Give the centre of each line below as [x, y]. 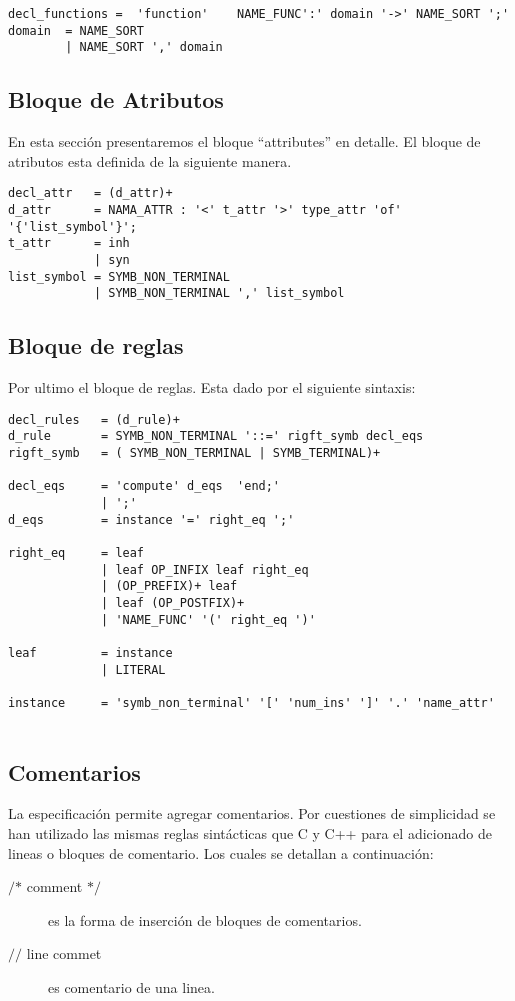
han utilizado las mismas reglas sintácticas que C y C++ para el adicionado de [250, 833]
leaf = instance [90, 652]
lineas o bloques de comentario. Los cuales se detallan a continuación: [221, 852]
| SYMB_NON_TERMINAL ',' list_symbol [219, 293]
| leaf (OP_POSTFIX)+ [173, 602]
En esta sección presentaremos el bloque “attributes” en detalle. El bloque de [244, 141]
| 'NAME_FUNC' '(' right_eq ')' [208, 619]
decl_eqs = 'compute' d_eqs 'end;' [144, 486]
